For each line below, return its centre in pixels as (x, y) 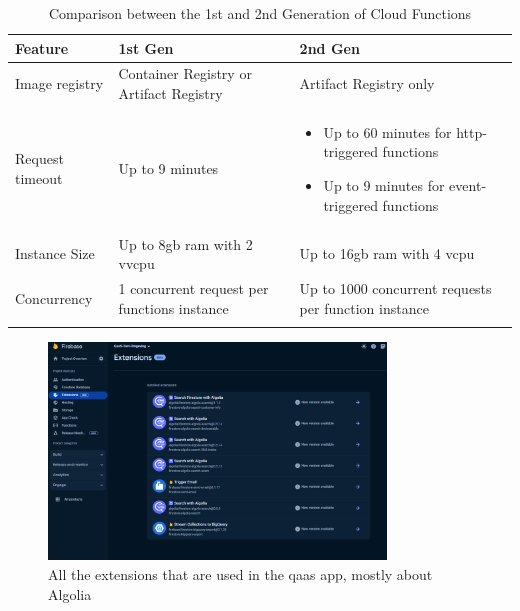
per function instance (364, 307)
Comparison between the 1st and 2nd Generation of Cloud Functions (260, 13)
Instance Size (55, 253)
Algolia (70, 593)
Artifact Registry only (367, 83)
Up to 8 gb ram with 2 (185, 243)
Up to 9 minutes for (384, 185)
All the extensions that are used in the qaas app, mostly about (240, 574)
